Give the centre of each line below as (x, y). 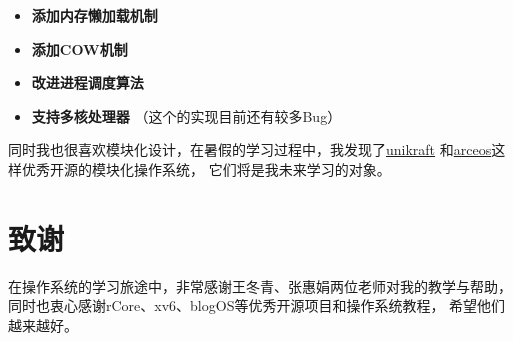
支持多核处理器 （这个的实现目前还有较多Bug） (186, 115)
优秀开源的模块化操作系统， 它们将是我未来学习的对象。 (206, 168)
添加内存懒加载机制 (94, 15)
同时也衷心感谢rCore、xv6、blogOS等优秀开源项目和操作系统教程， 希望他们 (257, 305)
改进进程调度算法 (87, 82)
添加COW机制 (79, 48)
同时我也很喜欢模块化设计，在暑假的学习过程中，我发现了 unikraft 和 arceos (250, 149)
